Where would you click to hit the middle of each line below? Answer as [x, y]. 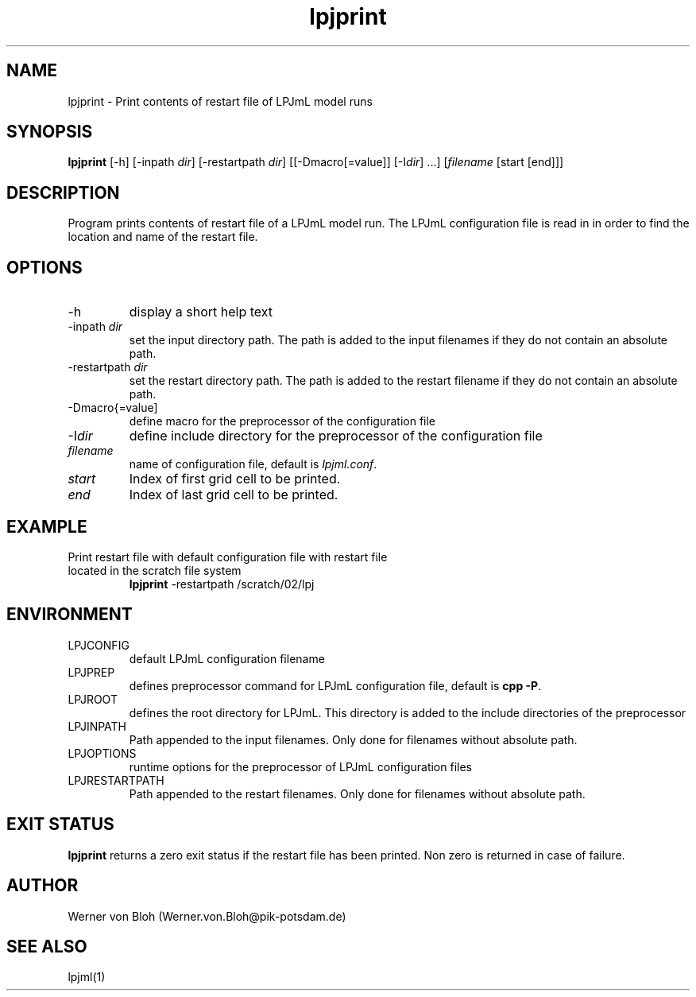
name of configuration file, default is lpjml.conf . [253, 464]
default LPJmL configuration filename [227, 658]
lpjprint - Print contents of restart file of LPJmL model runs [220, 101]
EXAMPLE [47, 526]
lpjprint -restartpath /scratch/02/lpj [222, 584]
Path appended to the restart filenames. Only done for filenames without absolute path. [357, 793]
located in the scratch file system [155, 570]
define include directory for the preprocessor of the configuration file [336, 436]
